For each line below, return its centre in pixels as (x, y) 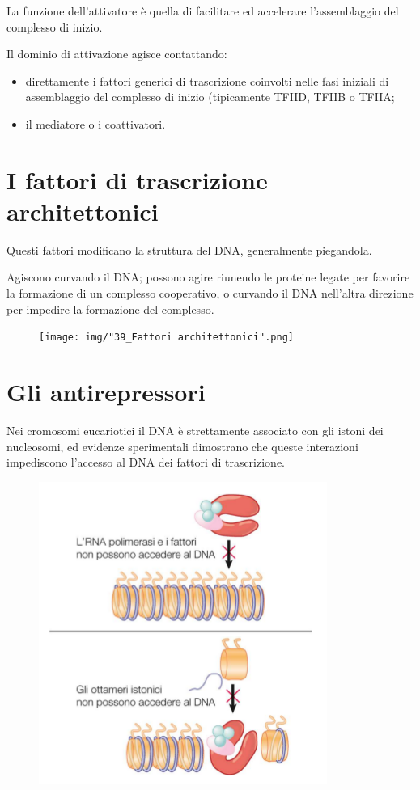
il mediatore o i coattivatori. (95, 123)
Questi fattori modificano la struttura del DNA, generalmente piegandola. (189, 249)
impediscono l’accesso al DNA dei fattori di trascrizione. (146, 462)
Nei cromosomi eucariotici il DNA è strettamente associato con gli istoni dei (195, 431)
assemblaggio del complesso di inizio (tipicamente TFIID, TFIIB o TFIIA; (210, 97)
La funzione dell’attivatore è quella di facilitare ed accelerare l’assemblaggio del (203, 11)
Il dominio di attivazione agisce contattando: (117, 54)
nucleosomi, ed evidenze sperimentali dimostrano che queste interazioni (182, 446)
